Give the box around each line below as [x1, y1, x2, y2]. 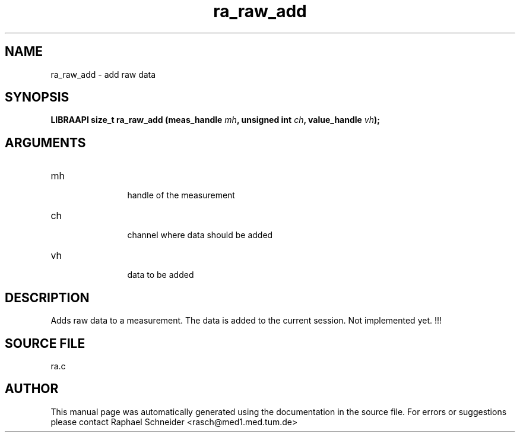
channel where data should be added [127, 230, 273, 240]
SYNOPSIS [5, 90, 69, 105]
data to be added [127, 270, 194, 280]
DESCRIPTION [5, 290, 90, 305]
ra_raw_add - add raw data [50, 69, 156, 80]
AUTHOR [5, 381, 59, 397]
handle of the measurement [127, 190, 235, 201]
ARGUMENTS [5, 135, 86, 150]
